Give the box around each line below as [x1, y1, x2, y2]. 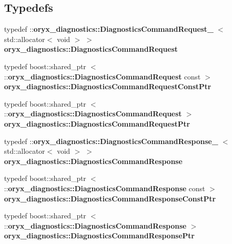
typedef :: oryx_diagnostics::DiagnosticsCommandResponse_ [4, 135, 218, 146]
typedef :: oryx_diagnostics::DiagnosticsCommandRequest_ [4, 24, 214, 34]
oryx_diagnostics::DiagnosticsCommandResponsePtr [4, 230, 195, 241]
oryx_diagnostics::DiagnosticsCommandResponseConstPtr [4, 193, 216, 204]
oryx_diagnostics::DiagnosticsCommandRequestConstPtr [4, 81, 212, 92]
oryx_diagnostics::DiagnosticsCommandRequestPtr [4, 118, 190, 129]
